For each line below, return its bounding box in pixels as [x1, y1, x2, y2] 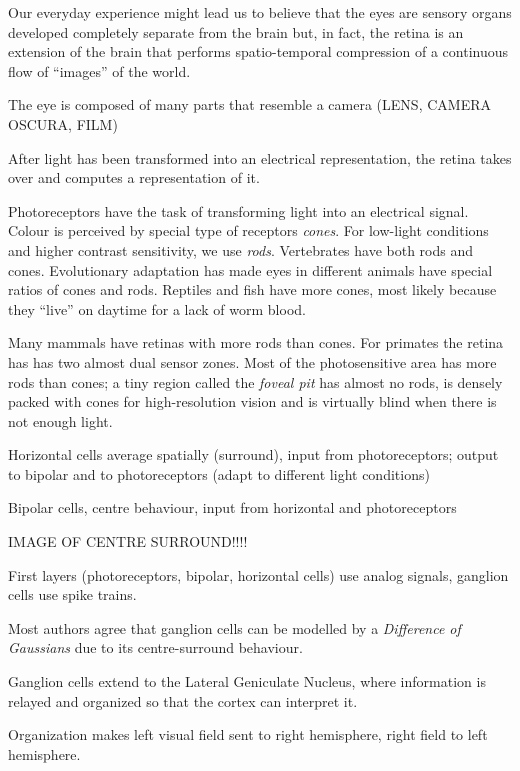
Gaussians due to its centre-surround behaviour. [8, 637, 303, 658]
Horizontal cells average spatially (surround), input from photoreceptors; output [8, 444, 499, 465]
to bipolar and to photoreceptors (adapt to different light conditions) [8, 463, 430, 484]
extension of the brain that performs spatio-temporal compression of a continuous [8, 41, 509, 62]
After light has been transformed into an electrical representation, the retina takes [8, 147, 512, 168]
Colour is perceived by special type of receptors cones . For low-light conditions [8, 220, 489, 241]
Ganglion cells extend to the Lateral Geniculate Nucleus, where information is [8, 671, 486, 692]
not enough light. [8, 410, 113, 431]
